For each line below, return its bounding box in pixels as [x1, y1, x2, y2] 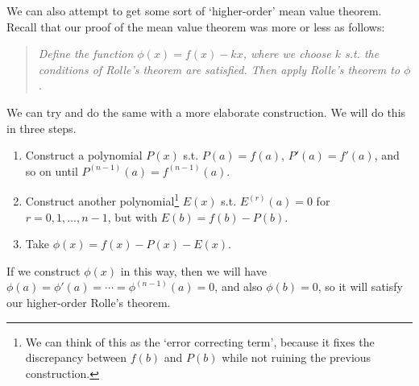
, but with [107, 208, 158, 225]
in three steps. [6, 119, 77, 136]
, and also [214, 278, 263, 295]
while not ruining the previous [222, 349, 371, 366]
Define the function [38, 45, 134, 62]
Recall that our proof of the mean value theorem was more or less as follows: [6, 18, 385, 35]
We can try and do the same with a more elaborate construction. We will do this [6, 103, 406, 120]
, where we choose [243, 45, 331, 62]
